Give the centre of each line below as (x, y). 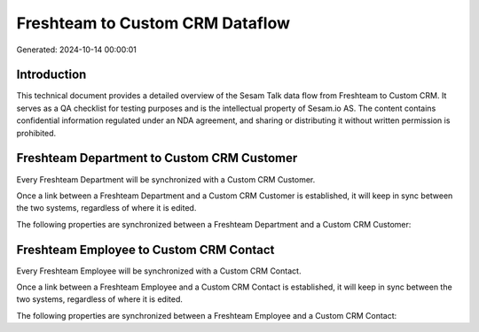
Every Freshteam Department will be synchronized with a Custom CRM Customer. (166, 179)
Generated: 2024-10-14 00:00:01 (77, 50)
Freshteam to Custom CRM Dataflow (153, 23)
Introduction (51, 75)
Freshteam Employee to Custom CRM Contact (145, 249)
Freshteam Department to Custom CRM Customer (157, 158)
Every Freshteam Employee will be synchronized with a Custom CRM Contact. (159, 271)
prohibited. (36, 133)
